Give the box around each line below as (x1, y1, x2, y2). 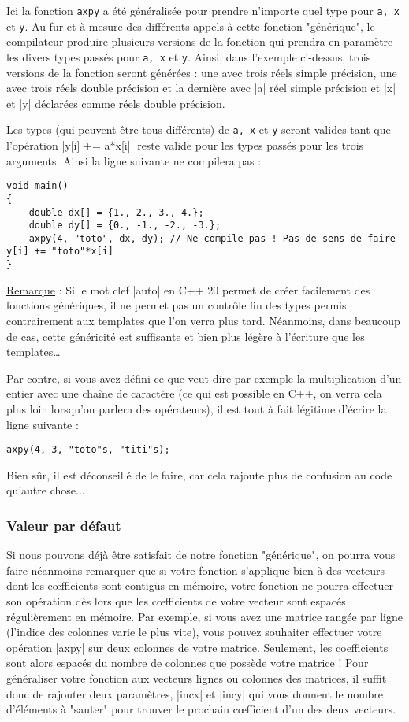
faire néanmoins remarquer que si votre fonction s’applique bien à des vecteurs (6, 561, 385, 578)
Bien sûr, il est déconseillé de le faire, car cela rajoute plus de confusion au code (6, 466, 392, 483)
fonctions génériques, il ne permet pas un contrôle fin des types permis (6, 297, 347, 313)
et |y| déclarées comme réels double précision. (6, 94, 225, 111)
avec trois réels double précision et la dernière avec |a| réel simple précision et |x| (6, 80, 396, 96)
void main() (6, 180, 69, 192)
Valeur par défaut (6, 515, 121, 535)
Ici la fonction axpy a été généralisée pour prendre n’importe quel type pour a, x (6, 2, 400, 18)
